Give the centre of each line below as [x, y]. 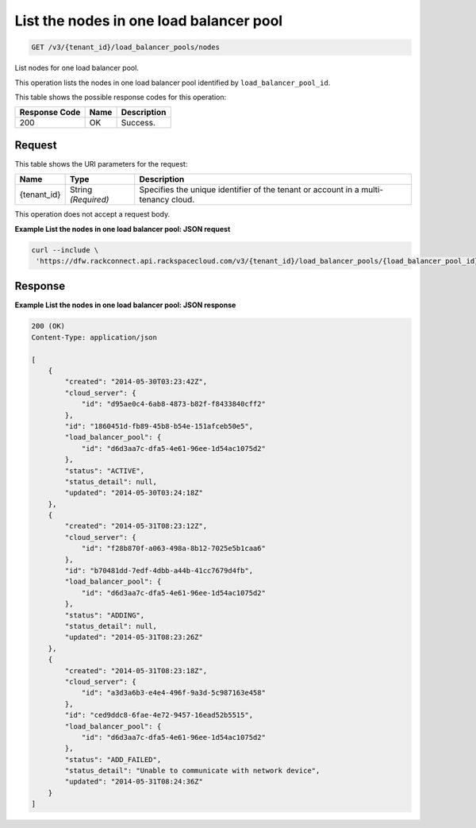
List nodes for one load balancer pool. [77, 68]
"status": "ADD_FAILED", [113, 759]
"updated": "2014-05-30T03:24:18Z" [134, 493]
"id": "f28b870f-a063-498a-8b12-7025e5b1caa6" [173, 549]
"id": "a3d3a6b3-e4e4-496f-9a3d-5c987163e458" [173, 693]
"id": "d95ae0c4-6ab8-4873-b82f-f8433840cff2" [173, 404]
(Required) [89, 200]
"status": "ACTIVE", [105, 471]
